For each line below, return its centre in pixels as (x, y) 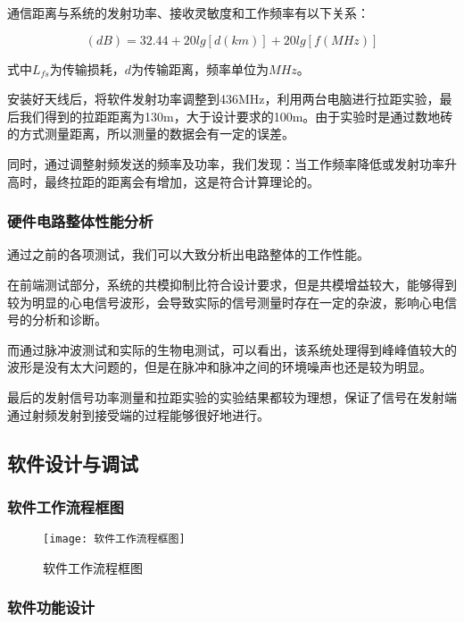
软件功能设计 (51, 607)
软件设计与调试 (73, 463)
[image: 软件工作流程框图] (114, 539)
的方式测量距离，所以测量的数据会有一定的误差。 (151, 134)
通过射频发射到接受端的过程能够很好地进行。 (138, 414)
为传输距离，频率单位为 (200, 68)
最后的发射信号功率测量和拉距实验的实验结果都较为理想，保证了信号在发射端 (232, 396)
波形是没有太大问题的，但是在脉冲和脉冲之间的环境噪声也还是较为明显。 (220, 367)
